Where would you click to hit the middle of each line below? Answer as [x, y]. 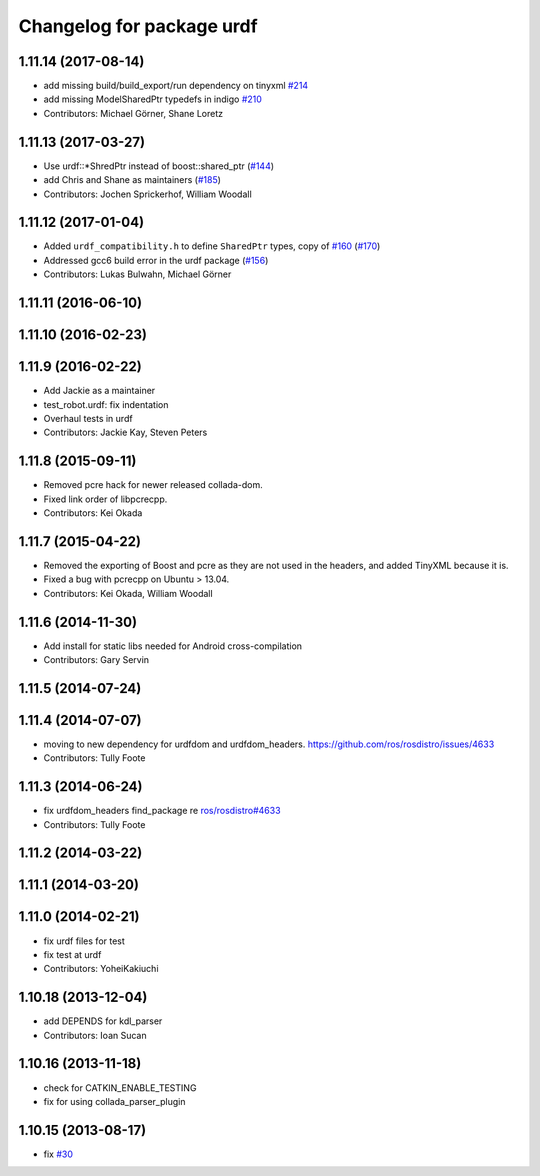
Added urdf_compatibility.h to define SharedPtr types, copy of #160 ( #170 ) [212, 246]
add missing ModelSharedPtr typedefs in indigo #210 [152, 99]
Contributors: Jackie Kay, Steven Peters [125, 432]
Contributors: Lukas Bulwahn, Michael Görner [137, 274]
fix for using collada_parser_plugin [114, 1101]
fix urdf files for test [84, 941]
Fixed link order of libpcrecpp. [105, 499]
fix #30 [58, 1154]
